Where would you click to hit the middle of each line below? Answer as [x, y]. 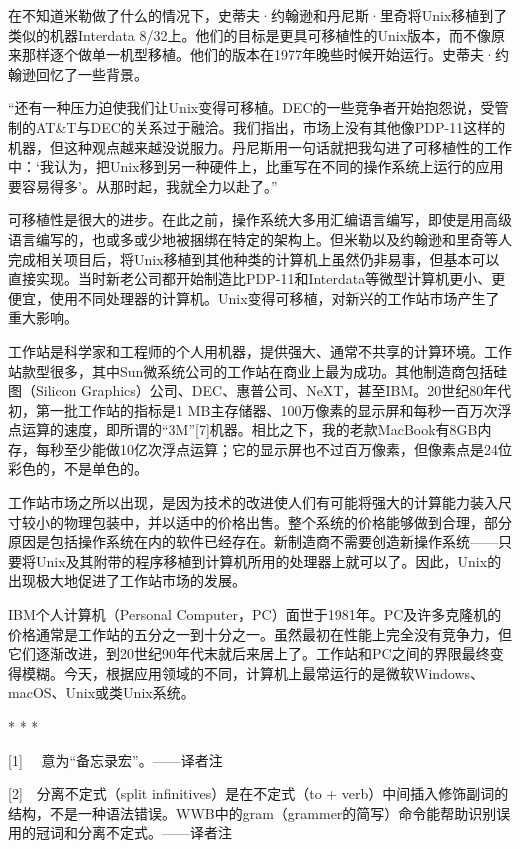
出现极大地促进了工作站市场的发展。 [127, 580]
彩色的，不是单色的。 [78, 468]
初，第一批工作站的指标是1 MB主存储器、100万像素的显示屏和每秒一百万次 [253, 409]
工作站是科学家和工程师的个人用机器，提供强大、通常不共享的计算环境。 [246, 350]
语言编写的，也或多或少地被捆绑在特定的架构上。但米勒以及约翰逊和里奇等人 [260, 238]
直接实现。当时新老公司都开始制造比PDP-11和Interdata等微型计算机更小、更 [257, 278]
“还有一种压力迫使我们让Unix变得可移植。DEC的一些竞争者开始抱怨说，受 [251, 107]
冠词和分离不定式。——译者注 [133, 832]
